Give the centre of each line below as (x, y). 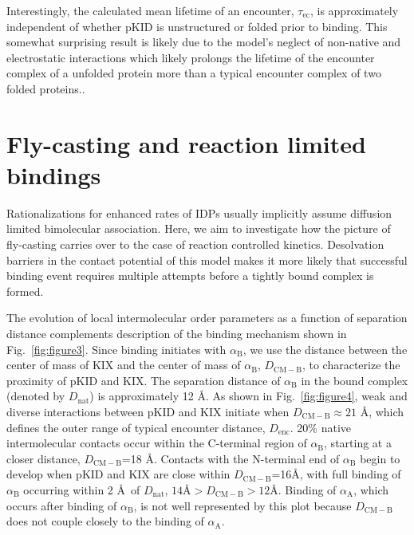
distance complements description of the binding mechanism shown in (177, 334)
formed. (25, 291)
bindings (54, 174)
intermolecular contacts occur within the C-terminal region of (157, 443)
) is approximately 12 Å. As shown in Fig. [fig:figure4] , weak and (248, 396)
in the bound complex (355, 380)
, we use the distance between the (325, 349)
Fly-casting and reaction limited (186, 143)
